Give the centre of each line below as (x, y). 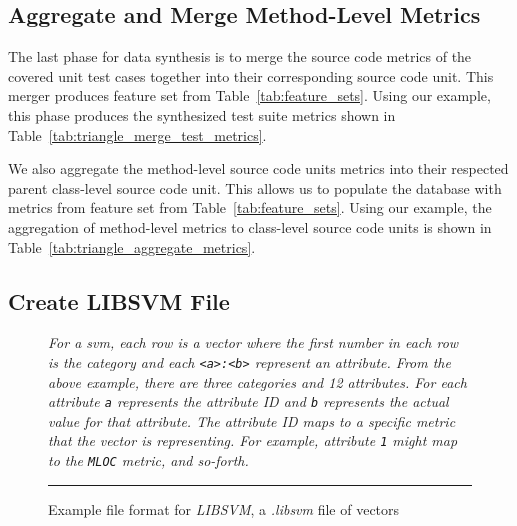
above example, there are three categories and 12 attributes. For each (257, 381)
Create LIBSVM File (119, 300)
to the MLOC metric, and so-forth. (148, 460)
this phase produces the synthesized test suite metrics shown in (202, 114)
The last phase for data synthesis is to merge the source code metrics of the (240, 56)
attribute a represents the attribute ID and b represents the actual (248, 401)
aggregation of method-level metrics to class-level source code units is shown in (250, 226)
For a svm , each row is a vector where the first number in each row (253, 342)
